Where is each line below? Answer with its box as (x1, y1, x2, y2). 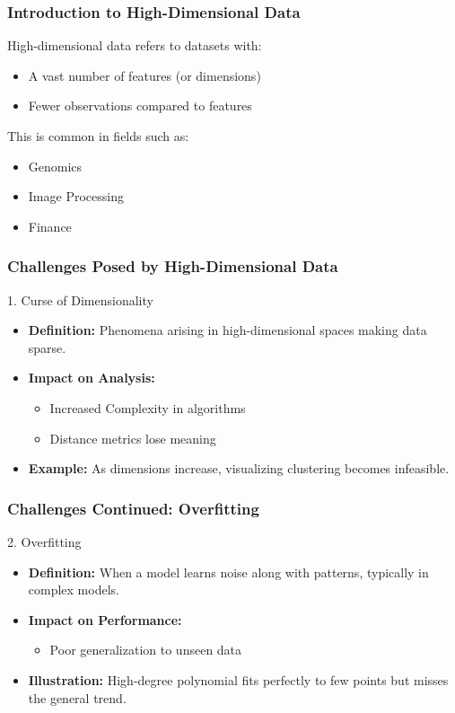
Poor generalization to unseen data (49, 640, 242, 659)
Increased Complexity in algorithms (49, 398, 246, 417)
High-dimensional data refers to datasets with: (7, 36, 262, 55)
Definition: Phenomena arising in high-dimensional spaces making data (28, 321, 427, 339)
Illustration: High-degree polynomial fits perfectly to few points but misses (28, 670, 449, 689)
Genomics (28, 156, 83, 175)
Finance (28, 216, 72, 235)
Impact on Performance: (28, 610, 182, 629)
